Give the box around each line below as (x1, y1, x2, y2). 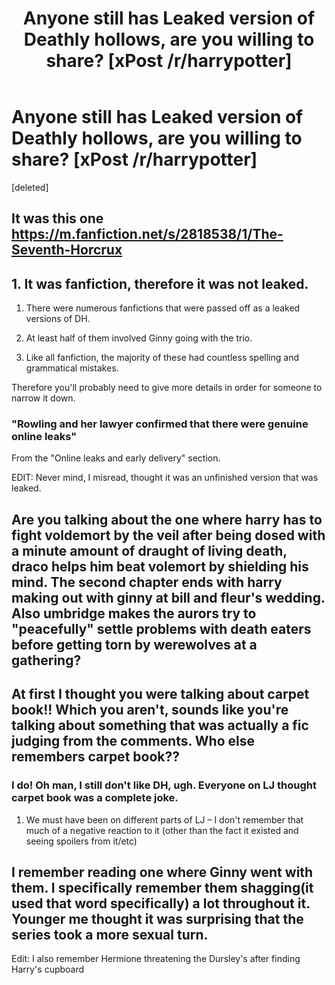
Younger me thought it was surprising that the (11, 910, 304, 927)
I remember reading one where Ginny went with (11, 863, 314, 881)
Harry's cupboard (11, 963, 85, 976)
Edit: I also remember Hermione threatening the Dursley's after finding (11, 953, 301, 965)
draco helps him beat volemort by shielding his (11, 558, 309, 575)
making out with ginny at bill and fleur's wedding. (11, 589, 326, 606)
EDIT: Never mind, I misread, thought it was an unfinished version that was (11, 472, 319, 484)
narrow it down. (11, 392, 76, 404)
